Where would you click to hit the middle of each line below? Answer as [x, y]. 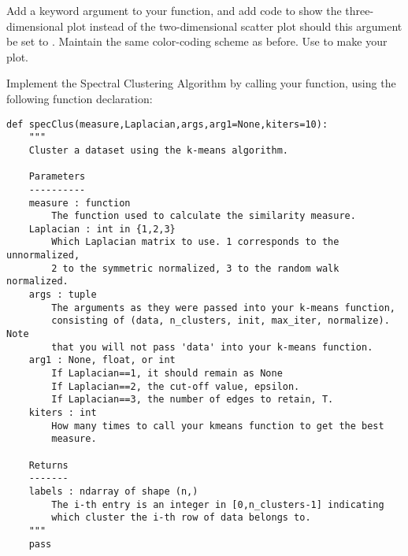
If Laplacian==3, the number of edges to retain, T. [193, 400]
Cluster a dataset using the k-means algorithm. [158, 150]
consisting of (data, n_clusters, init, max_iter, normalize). [221, 321]
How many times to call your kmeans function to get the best [218, 426]
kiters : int [63, 413]
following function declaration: [80, 98]
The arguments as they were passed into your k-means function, [223, 308]
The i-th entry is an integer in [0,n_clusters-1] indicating [218, 504]
